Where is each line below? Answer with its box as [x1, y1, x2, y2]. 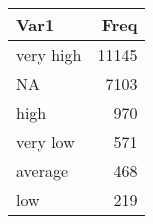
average [16, 159, 69, 182]
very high [16, 43, 82, 66]
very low [16, 130, 75, 153]
